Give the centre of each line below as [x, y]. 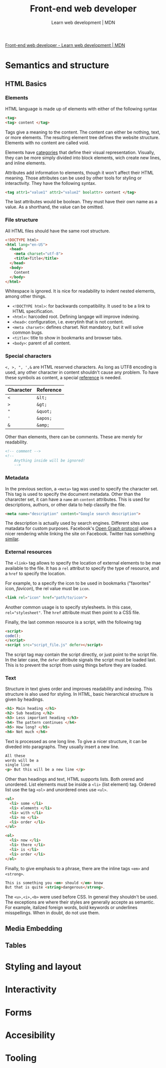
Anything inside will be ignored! [50, 460]
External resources [28, 552]
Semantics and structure [57, 66]
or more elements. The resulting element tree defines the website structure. [82, 137]
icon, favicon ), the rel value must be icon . [48, 588]
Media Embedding [34, 928]
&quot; [44, 411]
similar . [12, 539]
